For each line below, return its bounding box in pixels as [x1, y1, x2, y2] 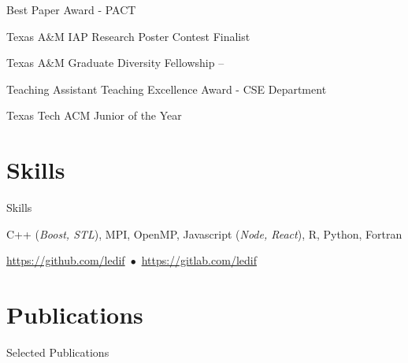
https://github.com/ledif [6, 252, 125, 269]
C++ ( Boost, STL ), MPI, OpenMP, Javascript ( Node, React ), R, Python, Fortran [6, 225, 402, 242]
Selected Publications [6, 344, 109, 360]
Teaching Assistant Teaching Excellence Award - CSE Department [6, 80, 327, 97]
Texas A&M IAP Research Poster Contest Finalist [6, 28, 250, 44]
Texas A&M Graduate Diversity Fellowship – [6, 54, 224, 71]
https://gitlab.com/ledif [141, 252, 257, 269]
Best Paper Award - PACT [6, 2, 136, 17]
